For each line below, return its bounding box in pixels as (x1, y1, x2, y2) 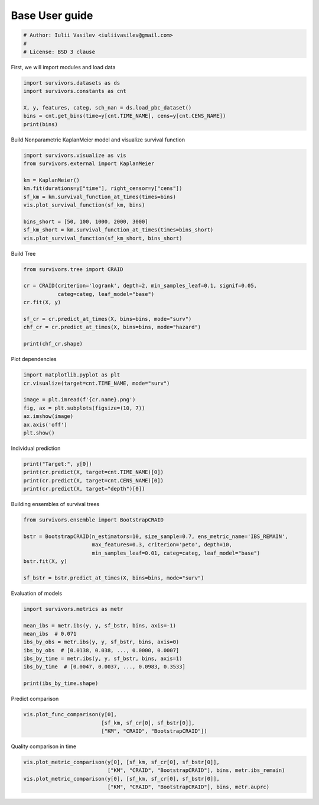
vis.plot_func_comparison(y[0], (23, 711, 118, 718)
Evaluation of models (11, 590, 62, 597)
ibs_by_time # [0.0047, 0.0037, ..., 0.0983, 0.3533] (23, 664, 185, 670)
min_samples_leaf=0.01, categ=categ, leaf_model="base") (92, 549, 261, 556)
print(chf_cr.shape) (23, 340, 83, 347)
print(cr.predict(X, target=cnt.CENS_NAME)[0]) (23, 477, 164, 484)
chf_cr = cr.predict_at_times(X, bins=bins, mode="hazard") (23, 324, 201, 331)
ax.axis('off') (23, 421, 67, 428)
